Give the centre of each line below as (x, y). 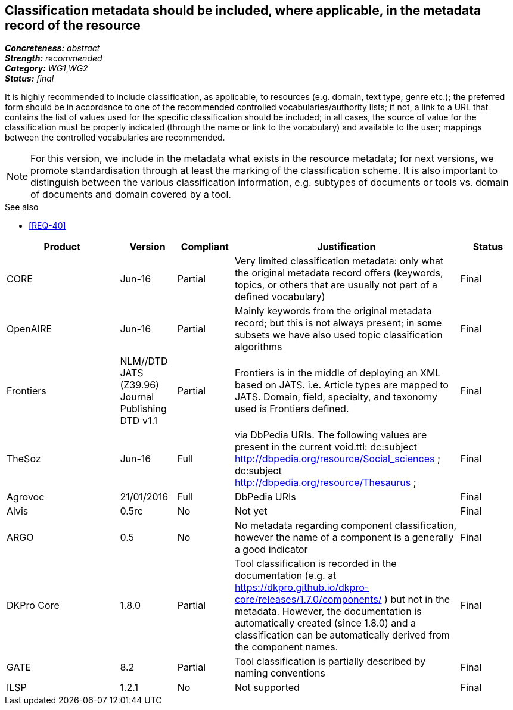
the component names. (286, 647)
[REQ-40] (47, 226)
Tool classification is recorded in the (315, 564)
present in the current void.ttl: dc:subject (326, 447)
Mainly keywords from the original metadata (333, 311)
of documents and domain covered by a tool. (131, 194)
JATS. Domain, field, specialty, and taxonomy (336, 397)
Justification (346, 247)
